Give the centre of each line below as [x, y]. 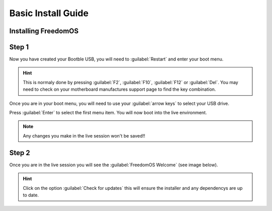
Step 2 [20, 153]
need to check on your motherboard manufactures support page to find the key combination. [119, 89]
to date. [31, 195]
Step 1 [19, 47]
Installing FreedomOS [44, 31]
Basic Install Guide [49, 13]
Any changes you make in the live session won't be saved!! [84, 135]
